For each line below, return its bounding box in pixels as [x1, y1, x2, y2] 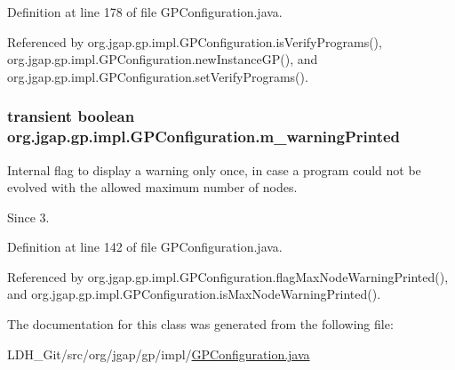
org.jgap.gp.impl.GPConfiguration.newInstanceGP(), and [7, 50, 318, 68]
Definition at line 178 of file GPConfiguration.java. [7, 3, 283, 20]
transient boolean [7, 105, 135, 127]
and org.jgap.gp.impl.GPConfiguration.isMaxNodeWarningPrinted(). [7, 285, 381, 303]
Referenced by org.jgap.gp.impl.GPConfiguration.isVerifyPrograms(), [7, 32, 382, 51]
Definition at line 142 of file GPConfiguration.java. [7, 237, 283, 256]
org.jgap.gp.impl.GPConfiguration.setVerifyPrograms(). [7, 67, 308, 85]
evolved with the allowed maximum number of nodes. [7, 178, 298, 197]
